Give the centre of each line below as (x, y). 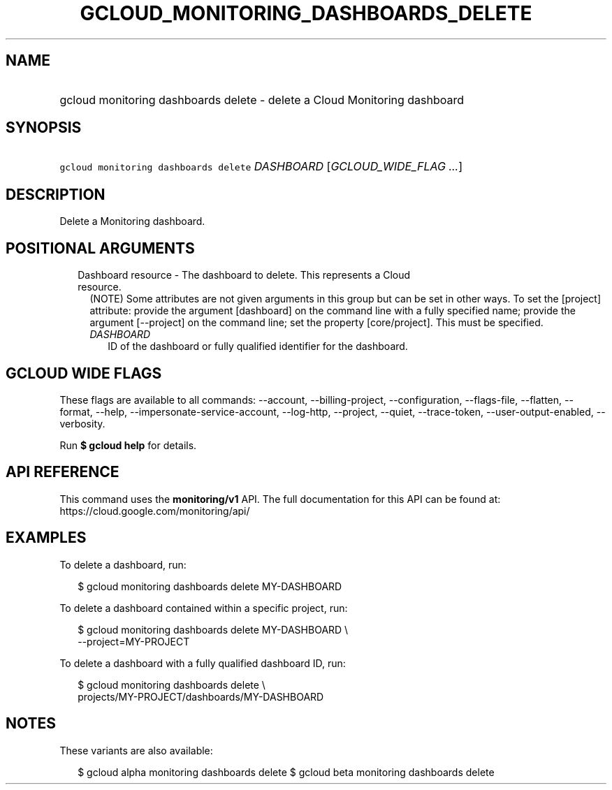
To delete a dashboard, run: (123, 564)
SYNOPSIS (44, 128)
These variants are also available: (136, 750)
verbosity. (82, 423)
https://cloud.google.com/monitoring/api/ (155, 511)
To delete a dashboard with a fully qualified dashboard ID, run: (203, 663)
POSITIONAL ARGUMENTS (100, 248)
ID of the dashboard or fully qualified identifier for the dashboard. (258, 346)
